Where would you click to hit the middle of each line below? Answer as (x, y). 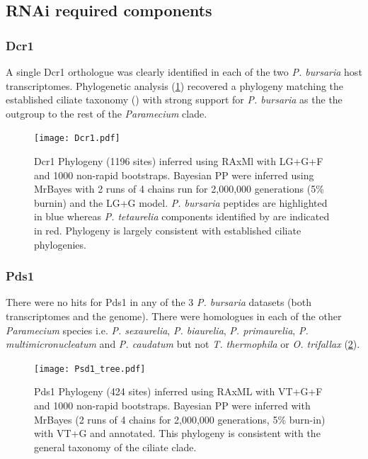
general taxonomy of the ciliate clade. (115, 447)
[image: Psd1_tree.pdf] (90, 369)
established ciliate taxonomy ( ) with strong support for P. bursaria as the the (174, 100)
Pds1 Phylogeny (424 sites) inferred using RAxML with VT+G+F (178, 391)
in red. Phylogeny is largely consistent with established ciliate (168, 230)
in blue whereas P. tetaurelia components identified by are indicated (182, 216)
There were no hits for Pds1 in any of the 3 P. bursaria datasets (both (159, 302)
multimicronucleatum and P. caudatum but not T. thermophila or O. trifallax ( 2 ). (183, 344)
